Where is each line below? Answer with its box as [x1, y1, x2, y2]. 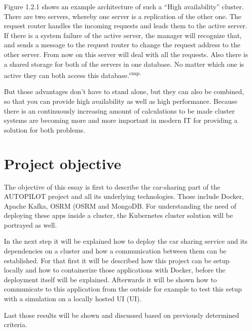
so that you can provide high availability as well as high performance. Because [4, 96, 237, 106]
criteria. [4, 319, 27, 330]
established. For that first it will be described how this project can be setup [4, 255, 230, 265]
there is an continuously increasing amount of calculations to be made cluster [4, 105, 235, 116]
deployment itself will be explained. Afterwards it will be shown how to [4, 274, 217, 284]
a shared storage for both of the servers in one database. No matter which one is [4, 58, 244, 69]
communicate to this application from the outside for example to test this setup [4, 284, 242, 294]
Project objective [4, 153, 121, 173]
